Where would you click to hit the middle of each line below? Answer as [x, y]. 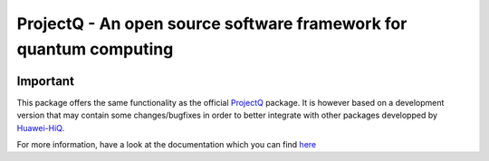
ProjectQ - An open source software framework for [212, 24]
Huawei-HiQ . [41, 128]
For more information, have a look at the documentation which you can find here [167, 145]
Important [45, 81]
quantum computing [95, 49]
